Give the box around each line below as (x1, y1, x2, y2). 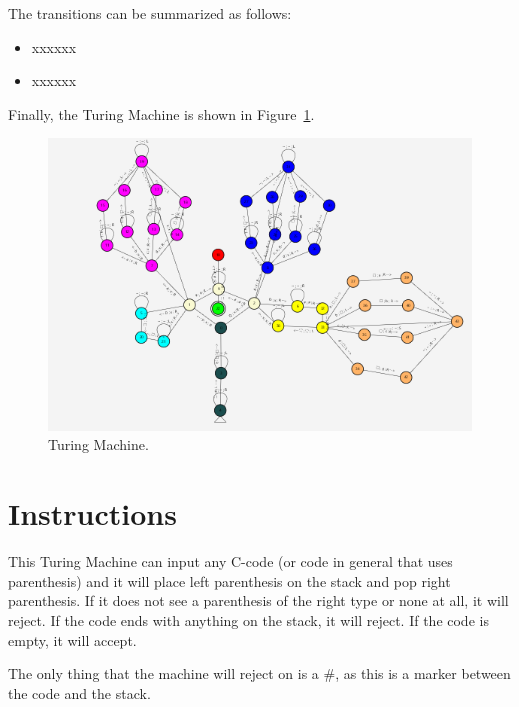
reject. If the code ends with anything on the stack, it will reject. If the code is (8, 609, 489, 630)
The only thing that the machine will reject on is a (8, 663, 319, 684)
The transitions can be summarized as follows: (8, 3, 292, 23)
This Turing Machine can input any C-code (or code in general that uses (8, 551, 453, 572)
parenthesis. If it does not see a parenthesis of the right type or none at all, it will (8, 590, 509, 611)
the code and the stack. (8, 682, 151, 703)
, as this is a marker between (335, 663, 511, 684)
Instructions (8, 493, 177, 534)
